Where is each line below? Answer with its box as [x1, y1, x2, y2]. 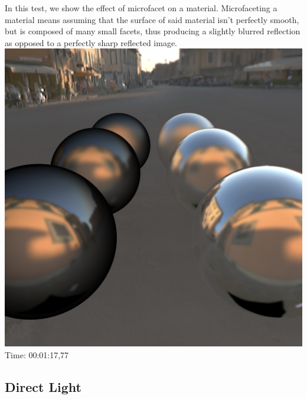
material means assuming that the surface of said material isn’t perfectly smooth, [5, 13, 299, 25]
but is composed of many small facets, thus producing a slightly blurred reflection [5, 25, 301, 37]
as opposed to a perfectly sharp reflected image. [5, 36, 177, 48]
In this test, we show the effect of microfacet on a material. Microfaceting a [5, 2, 277, 14]
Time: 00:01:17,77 [5, 348, 69, 361]
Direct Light [5, 377, 81, 395]
